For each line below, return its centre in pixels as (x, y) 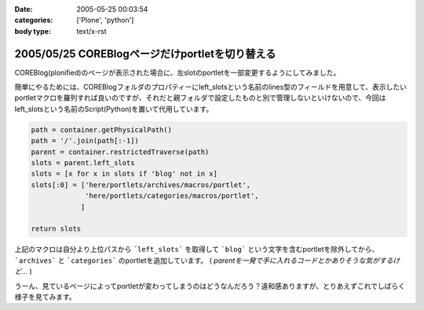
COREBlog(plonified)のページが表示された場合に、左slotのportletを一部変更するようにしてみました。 (177, 72)
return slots (56, 229)
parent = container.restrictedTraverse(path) (120, 152)
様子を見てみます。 (45, 297)
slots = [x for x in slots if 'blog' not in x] (124, 174)
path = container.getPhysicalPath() (102, 129)
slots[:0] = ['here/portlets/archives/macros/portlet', (141, 185)
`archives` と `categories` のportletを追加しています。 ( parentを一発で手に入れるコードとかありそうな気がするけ (207, 260)
